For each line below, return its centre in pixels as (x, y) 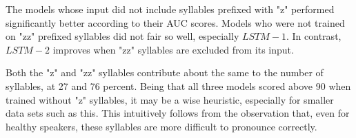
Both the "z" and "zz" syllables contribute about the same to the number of (165, 72)
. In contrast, (314, 36)
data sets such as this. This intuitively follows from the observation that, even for (178, 113)
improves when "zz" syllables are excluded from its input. (173, 49)
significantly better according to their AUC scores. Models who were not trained (175, 22)
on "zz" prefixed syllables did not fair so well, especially (122, 36)
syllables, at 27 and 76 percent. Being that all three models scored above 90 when (178, 85)
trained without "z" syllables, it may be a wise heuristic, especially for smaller (170, 99)
